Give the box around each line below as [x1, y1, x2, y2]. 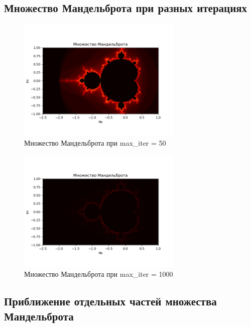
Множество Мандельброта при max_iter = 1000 [24, 269, 173, 279]
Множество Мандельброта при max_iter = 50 [24, 138, 166, 148]
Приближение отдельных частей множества [4, 293, 217, 309]
